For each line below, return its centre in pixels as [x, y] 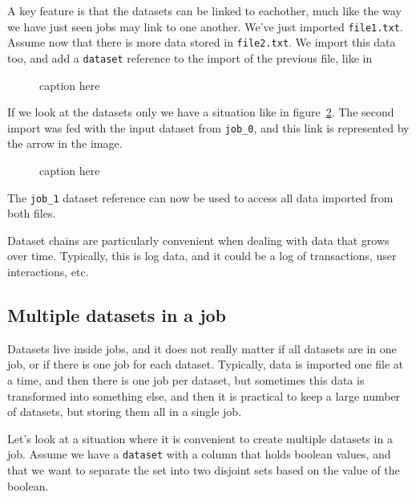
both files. [32, 213]
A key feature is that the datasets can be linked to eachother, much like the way [204, 10]
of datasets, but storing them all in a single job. [125, 411]
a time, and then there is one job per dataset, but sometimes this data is [186, 380]
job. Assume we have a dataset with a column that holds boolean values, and [199, 454]
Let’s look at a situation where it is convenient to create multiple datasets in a [200, 438]
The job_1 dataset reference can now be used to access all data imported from [200, 197]
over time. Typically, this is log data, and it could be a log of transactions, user [202, 256]
